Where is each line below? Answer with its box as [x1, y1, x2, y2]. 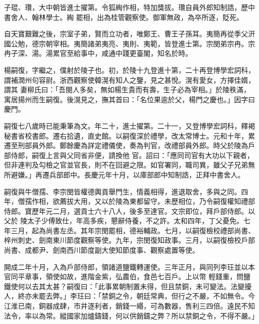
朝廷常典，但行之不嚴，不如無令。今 [136, 291, 255, 301]
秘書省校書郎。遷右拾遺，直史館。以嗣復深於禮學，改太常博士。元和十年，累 [4, 130, 255, 141]
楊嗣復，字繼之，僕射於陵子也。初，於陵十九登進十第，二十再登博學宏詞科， [4, 64, 255, 75]
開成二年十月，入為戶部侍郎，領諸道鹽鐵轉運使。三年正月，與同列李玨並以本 [4, 261, 255, 272]
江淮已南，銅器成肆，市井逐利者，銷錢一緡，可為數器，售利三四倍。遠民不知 [4, 301, 255, 311]
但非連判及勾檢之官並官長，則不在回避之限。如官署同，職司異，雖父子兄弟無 [4, 160, 255, 170]
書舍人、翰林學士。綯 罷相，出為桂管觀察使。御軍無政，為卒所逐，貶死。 [4, 11, 244, 22]
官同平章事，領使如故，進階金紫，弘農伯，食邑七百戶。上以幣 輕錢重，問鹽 [4, 271, 251, 282]
